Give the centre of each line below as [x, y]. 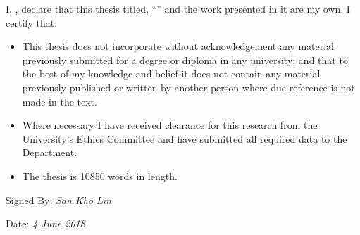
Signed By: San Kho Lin [58, 199]
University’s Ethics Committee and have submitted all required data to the [185, 138]
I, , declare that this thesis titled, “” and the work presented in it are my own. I [178, 8]
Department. [50, 152]
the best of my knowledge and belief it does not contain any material [171, 74]
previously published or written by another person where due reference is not [188, 87]
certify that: [32, 22]
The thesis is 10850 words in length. [100, 176]
